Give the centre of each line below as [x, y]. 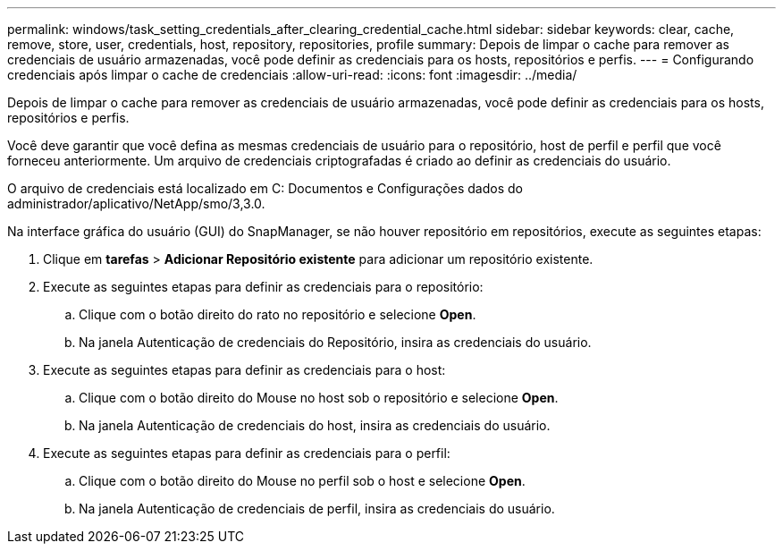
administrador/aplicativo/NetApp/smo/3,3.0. [136, 203]
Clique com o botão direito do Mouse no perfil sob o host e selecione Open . [302, 481]
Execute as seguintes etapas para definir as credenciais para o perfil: [247, 453]
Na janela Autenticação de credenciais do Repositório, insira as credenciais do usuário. [335, 342]
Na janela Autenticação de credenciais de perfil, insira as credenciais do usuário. [317, 509]
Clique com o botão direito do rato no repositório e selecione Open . [278, 314]
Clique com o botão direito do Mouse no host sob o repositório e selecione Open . [319, 398]
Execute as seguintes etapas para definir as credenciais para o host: [244, 370]
